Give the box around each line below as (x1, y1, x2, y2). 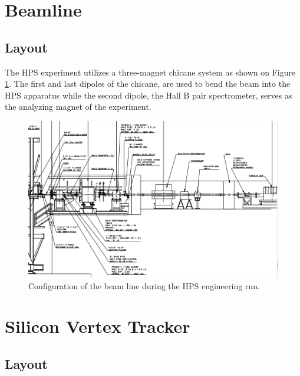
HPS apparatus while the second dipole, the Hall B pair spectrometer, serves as (5, 89, 292, 101)
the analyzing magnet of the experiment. (5, 100, 151, 113)
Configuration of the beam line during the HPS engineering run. (28, 279, 260, 292)
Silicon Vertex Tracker (5, 314, 190, 338)
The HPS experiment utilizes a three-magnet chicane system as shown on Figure (5, 66, 296, 78)
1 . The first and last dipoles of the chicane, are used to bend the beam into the (5, 77, 291, 90)
